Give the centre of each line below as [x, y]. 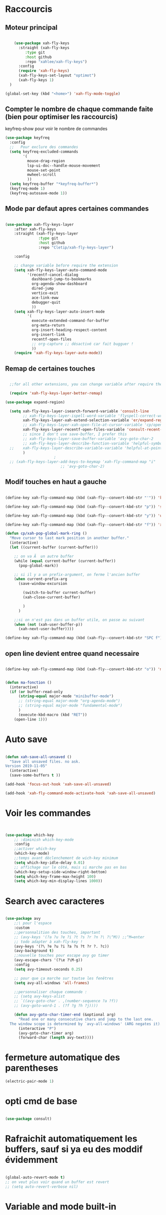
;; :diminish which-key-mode [44, 839]
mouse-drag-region [46, 161]
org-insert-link [48, 334]
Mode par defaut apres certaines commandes [77, 209]
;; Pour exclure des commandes [44, 147]
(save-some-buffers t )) [35, 775]
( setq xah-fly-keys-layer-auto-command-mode [61, 270]
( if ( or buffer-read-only [36, 692]
